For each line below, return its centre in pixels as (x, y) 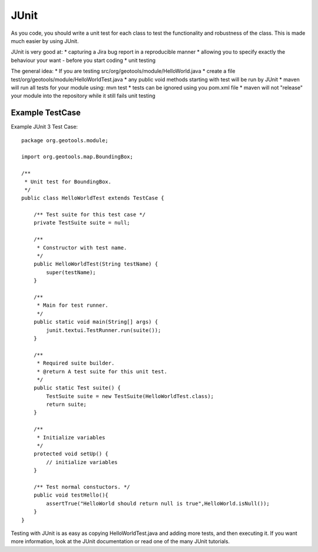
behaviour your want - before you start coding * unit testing (83, 60)
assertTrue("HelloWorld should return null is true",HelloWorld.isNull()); (158, 503)
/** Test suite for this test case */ (90, 215)
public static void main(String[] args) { (96, 322)
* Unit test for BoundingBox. (68, 182)
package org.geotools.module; (65, 140)
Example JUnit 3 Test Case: (44, 127)
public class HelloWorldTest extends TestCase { (93, 198)
